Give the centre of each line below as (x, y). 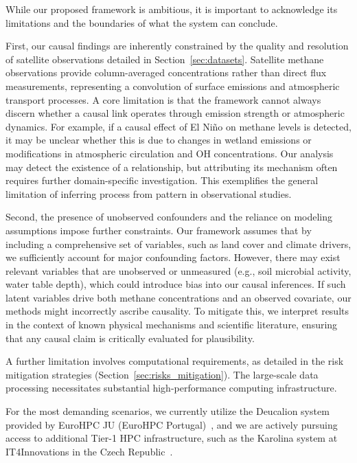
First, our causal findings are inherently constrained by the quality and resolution (177, 46)
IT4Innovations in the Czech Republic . (89, 451)
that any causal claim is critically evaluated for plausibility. (130, 338)
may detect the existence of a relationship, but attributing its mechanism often (172, 167)
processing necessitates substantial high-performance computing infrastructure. (171, 388)
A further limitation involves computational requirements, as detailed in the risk (175, 361)
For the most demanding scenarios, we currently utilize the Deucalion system (168, 411)
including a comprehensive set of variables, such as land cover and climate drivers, (178, 244)
